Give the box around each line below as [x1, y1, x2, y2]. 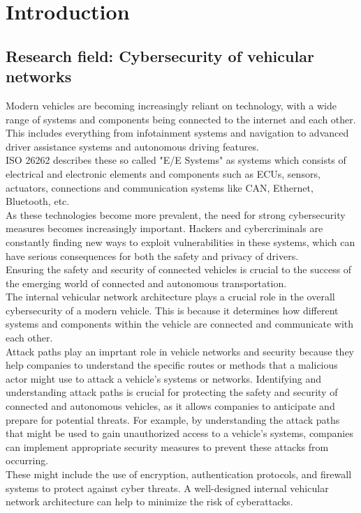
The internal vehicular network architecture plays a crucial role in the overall [6, 289, 335, 304]
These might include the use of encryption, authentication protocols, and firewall [6, 467, 352, 481]
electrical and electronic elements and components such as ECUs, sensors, [6, 166, 321, 181]
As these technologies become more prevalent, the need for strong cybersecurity [6, 207, 346, 222]
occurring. [6, 453, 49, 468]
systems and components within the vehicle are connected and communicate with [6, 316, 354, 331]
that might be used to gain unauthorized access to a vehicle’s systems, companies [6, 426, 353, 441]
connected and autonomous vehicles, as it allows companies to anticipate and [6, 399, 335, 413]
